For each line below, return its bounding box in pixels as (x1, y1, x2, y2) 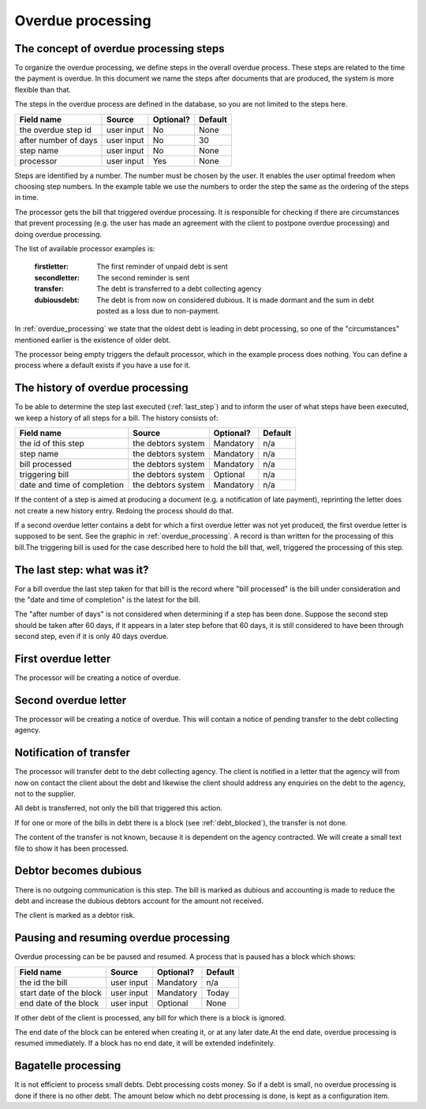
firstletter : (34, 261, 69, 272)
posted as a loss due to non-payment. (96, 306, 220, 315)
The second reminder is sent (96, 273, 190, 282)
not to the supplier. (14, 789, 77, 799)
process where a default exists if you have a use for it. (14, 360, 191, 370)
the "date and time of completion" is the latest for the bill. (14, 595, 201, 604)
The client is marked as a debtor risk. (14, 911, 136, 920)
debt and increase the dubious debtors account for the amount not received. (14, 896, 263, 905)
